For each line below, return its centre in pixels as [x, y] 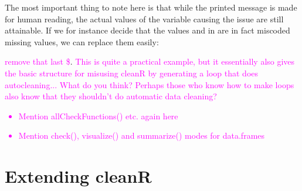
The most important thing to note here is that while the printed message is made [151, 7]
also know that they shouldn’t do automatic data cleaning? [111, 96]
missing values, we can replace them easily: [82, 41]
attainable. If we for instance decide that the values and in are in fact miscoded [147, 30]
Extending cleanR [78, 176]
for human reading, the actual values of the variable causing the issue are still [144, 19]
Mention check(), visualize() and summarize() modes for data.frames [142, 135]
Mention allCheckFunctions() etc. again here [98, 115]
